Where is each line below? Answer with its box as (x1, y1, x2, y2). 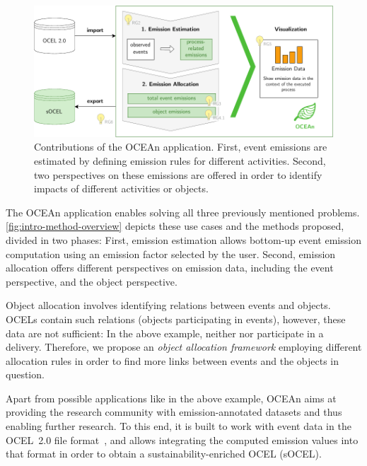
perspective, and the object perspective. (6, 274, 177, 289)
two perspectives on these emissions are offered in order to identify (34, 167, 322, 182)
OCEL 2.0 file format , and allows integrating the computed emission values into (6, 432, 359, 447)
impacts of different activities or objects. (34, 181, 209, 196)
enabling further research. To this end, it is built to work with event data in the (6, 419, 351, 433)
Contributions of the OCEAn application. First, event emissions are (34, 139, 327, 154)
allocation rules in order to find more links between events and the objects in (6, 353, 339, 368)
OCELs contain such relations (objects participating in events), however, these (6, 311, 346, 326)
